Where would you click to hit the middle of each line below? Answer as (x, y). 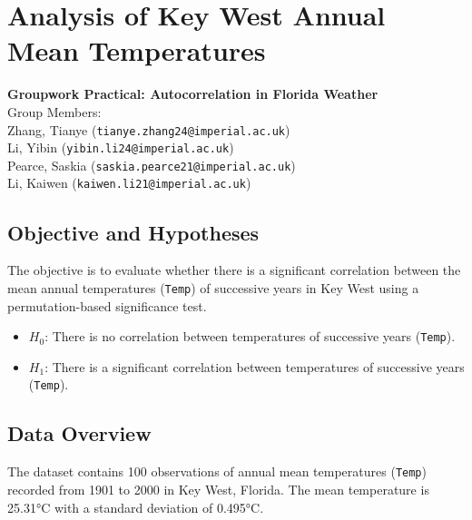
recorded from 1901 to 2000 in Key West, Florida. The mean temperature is (218, 489)
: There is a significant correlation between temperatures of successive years (255, 366)
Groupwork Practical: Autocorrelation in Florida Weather (193, 94)
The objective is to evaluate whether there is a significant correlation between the (234, 270)
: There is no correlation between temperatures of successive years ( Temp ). (250, 336)
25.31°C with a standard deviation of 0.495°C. (136, 507)
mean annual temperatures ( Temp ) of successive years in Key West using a (213, 287)
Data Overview (79, 433)
